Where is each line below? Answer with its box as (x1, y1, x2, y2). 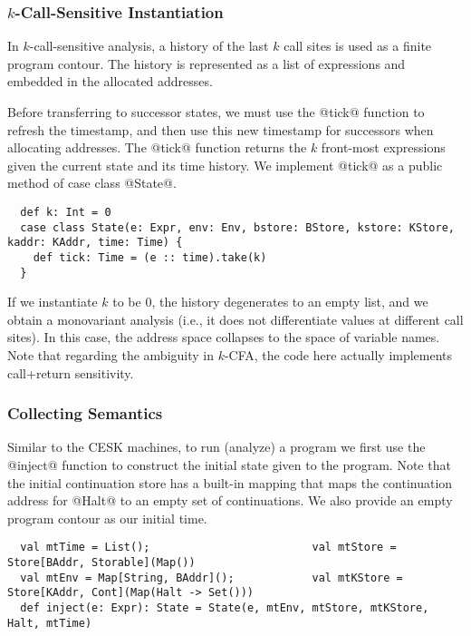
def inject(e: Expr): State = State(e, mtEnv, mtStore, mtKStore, (20, 602, 429, 615)
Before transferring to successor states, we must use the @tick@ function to (7, 103, 425, 121)
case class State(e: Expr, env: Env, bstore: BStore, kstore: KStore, (20, 220, 455, 234)
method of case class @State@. (7, 173, 177, 192)
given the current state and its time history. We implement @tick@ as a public (7, 155, 443, 174)
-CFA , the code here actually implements (224, 346, 453, 365)
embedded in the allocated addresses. (7, 72, 213, 91)
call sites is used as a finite (284, 36, 432, 55)
